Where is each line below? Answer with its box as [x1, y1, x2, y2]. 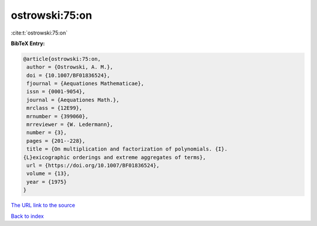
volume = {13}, [26, 170, 70, 177]
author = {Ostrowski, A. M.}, [26, 64, 114, 70]
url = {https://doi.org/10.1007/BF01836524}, [26, 162, 160, 169]
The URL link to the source [11, 202, 76, 209]
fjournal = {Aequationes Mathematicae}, [26, 80, 144, 87]
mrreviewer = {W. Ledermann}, [26, 121, 114, 128]
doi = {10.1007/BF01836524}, [26, 72, 110, 78]
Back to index [11, 213, 44, 220]
